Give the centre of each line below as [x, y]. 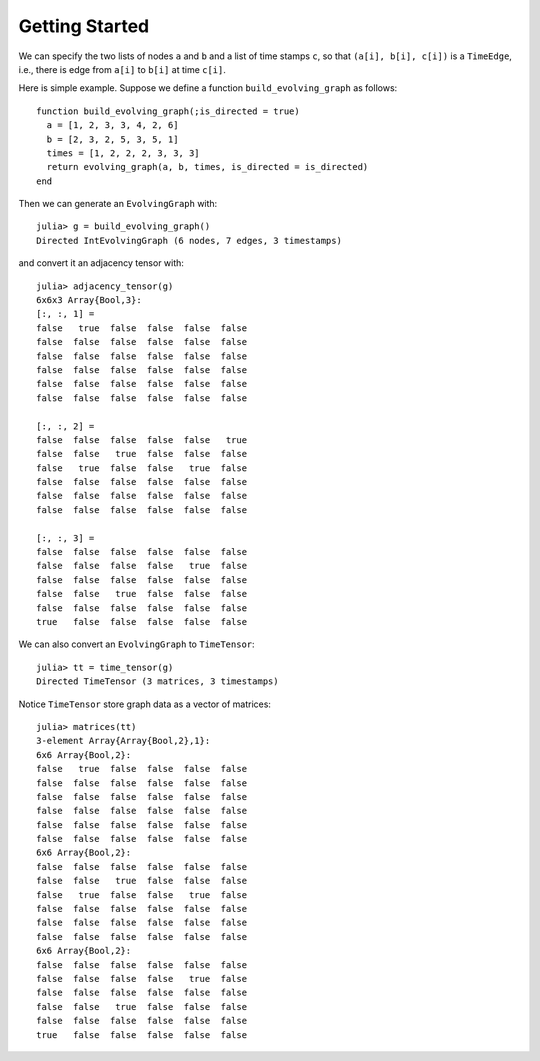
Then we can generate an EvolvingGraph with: [118, 204]
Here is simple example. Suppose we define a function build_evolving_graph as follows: [208, 88]
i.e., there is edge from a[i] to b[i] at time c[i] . [122, 69]
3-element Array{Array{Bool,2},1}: [123, 741]
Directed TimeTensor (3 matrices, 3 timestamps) [157, 681]
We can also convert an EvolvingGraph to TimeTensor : [136, 644]
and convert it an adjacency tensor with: [101, 263]
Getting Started [84, 26]
